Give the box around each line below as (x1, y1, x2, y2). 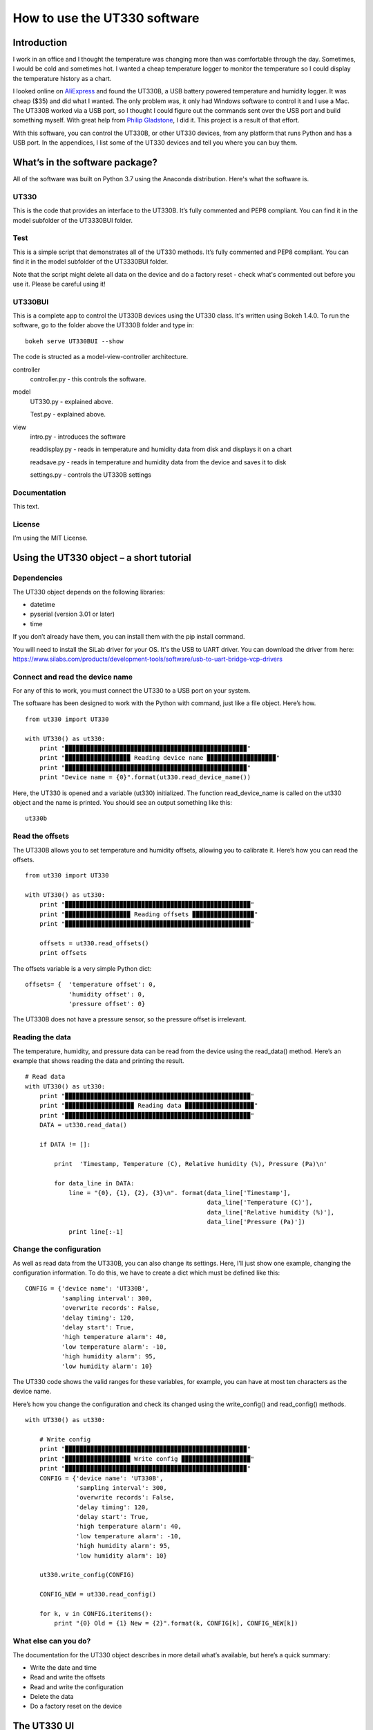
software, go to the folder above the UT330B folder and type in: (12, 321, 195, 329)
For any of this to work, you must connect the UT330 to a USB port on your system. (12, 686, 251, 695)
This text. (12, 502, 39, 511)
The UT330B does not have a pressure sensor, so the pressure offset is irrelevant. (12, 1015, 247, 1023)
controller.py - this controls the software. (30, 375, 146, 383)
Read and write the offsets (30, 1673, 106, 1682)
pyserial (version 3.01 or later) (30, 610, 115, 619)
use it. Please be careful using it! (12, 280, 106, 288)
